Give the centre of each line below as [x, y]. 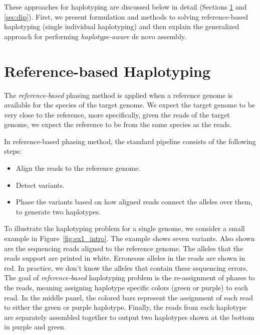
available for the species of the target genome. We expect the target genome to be [130, 105]
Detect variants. [40, 185]
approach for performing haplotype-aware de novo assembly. [95, 36]
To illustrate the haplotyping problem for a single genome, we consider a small [124, 228]
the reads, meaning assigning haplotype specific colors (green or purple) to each [126, 287]
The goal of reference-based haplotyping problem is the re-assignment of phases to [129, 277]
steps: [13, 151]
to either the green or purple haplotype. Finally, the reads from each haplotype [125, 307]
